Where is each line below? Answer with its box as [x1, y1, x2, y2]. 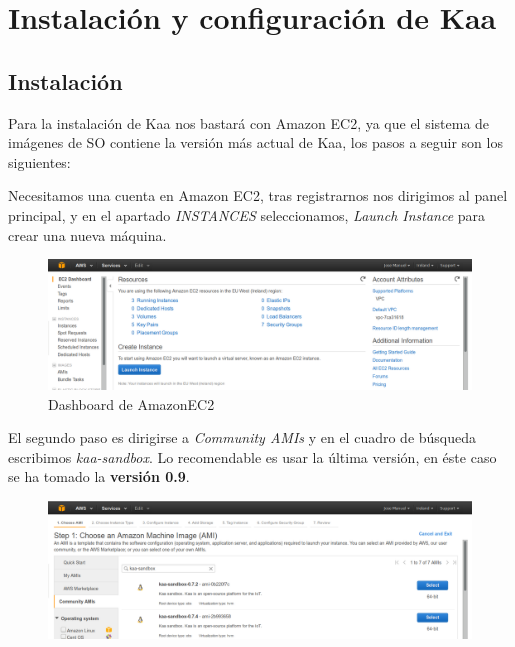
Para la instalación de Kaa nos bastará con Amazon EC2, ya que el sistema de [8, 112, 490, 133]
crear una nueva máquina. [8, 224, 167, 245]
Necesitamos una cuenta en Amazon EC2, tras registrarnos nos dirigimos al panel [8, 185, 508, 206]
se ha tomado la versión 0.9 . [8, 466, 190, 487]
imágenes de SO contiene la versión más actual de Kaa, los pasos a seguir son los [8, 132, 503, 153]
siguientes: [8, 151, 71, 172]
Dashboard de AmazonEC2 [48, 393, 215, 414]
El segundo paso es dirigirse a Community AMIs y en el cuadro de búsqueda [8, 427, 477, 448]
